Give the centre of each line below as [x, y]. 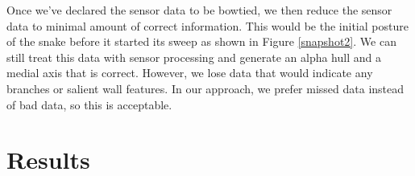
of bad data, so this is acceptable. [89, 104]
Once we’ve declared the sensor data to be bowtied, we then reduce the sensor [199, 10]
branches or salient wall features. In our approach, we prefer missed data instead [205, 88]
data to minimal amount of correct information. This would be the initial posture [207, 25]
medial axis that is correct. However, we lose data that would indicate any [190, 73]
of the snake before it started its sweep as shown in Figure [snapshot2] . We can [201, 41]
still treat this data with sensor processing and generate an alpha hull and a [194, 57]
